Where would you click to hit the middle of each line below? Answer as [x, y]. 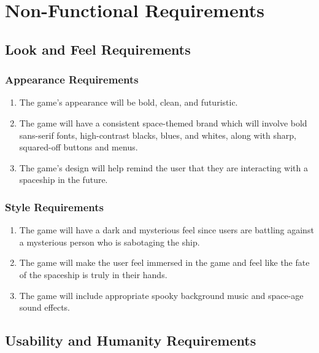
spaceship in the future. [63, 180]
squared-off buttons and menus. [79, 147]
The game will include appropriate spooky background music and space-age [161, 295]
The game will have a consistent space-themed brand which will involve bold [163, 122]
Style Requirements [54, 207]
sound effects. [44, 307]
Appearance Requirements [72, 80]
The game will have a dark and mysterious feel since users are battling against [167, 230]
